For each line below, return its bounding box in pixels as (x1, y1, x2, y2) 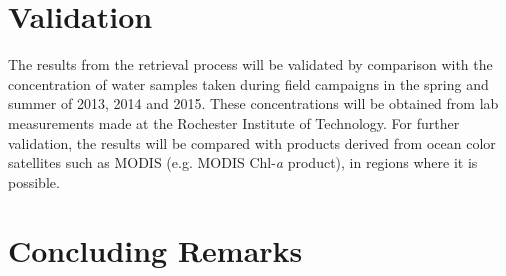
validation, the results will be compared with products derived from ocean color (8, 132, 496, 153)
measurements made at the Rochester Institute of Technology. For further (8, 112, 460, 133)
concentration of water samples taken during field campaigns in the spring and (8, 73, 489, 94)
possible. (8, 171, 60, 192)
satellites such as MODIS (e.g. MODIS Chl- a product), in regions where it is (8, 152, 478, 173)
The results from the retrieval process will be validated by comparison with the (8, 54, 493, 75)
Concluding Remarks (8, 230, 303, 271)
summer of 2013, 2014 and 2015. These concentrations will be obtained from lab (8, 93, 499, 114)
